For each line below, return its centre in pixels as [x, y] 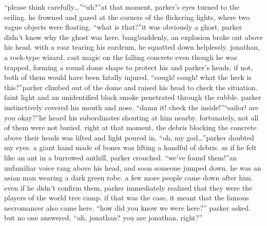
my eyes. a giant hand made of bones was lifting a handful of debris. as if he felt [130, 147]
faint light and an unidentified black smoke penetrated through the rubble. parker [133, 97]
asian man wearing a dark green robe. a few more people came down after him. [129, 178]
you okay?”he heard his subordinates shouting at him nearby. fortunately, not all [131, 117]
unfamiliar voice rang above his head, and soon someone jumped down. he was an [133, 167]
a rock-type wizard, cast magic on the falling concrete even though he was [121, 57]
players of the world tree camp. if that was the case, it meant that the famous [127, 198]
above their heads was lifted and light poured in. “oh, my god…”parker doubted [129, 137]
